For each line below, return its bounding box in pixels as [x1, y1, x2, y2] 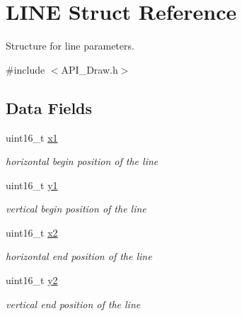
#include [6, 62, 45, 77]
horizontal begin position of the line [6, 154, 159, 169]
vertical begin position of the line [6, 201, 146, 216]
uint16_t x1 [6, 130, 58, 145]
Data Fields [6, 96, 93, 118]
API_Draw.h [61, 62, 118, 77]
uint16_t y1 [6, 177, 58, 192]
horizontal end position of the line [6, 249, 152, 264]
